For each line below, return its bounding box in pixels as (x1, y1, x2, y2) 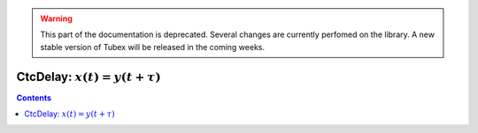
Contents (16, 92, 52, 103)
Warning (40, 13, 73, 24)
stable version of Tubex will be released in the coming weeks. (40, 41, 266, 52)
